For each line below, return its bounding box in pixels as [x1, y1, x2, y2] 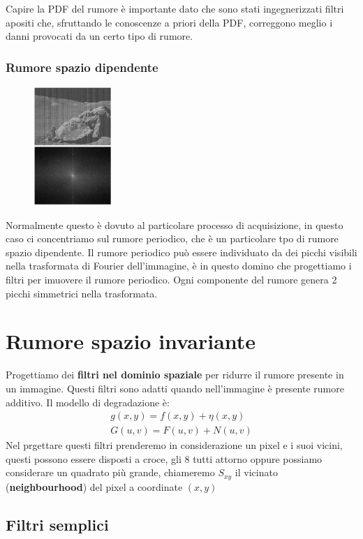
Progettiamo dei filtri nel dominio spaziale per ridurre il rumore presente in [6, 367, 344, 382]
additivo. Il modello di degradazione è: [6, 394, 170, 409]
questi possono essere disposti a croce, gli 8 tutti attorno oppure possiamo [6, 451, 323, 466]
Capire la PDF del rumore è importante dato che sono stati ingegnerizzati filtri [6, 1, 344, 15]
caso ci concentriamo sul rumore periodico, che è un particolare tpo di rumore [6, 231, 339, 246]
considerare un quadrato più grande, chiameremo [6, 465, 215, 480]
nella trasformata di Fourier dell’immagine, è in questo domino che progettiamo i [6, 258, 352, 273]
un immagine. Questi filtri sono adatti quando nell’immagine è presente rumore [6, 381, 344, 395]
